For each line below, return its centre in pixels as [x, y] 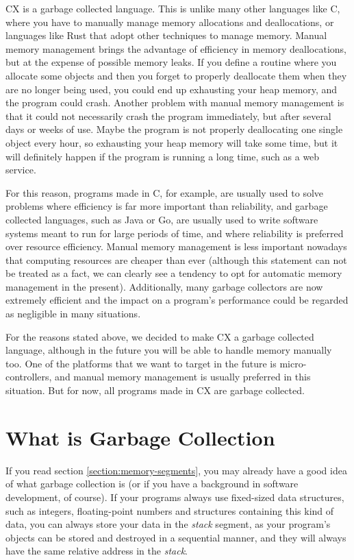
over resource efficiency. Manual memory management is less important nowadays [176, 246]
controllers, [29, 377]
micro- [293, 363]
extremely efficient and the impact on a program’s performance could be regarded [177, 300]
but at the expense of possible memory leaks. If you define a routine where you [171, 62]
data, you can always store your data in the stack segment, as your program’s [168, 524]
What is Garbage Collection [140, 437]
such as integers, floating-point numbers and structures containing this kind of [170, 510]
